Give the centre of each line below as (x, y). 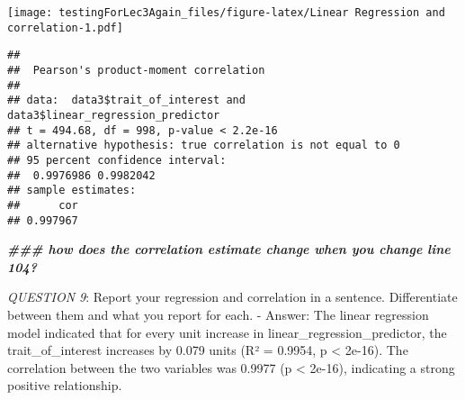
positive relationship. (65, 385)
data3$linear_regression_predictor (114, 115)
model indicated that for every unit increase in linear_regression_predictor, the (227, 332)
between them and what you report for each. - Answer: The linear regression (218, 314)
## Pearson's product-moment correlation (136, 70)
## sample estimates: (72, 191)
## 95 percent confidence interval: (117, 160)
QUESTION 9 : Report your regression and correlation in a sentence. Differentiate (232, 297)
